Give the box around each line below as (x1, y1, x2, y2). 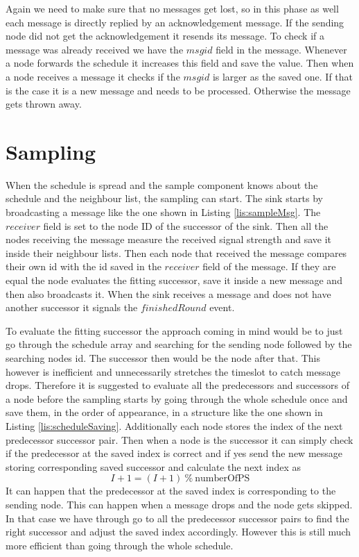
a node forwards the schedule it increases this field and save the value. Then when (6, 56, 354, 70)
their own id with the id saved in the (6, 259, 161, 274)
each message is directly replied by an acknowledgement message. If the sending (6, 15, 344, 29)
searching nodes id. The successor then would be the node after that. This (6, 351, 321, 365)
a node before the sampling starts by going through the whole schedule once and (6, 391, 348, 406)
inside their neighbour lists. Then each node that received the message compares (6, 245, 347, 260)
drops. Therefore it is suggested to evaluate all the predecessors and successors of (6, 378, 350, 392)
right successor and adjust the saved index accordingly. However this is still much (6, 524, 351, 539)
